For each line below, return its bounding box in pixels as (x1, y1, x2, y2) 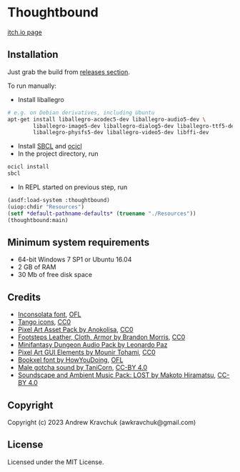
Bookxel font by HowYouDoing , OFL (17, 356, 124, 364)
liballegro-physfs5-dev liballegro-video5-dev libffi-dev (33, 129, 209, 136)
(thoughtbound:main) (7, 216, 69, 224)
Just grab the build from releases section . (7, 67, 131, 76)
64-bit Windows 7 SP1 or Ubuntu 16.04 (17, 255, 132, 264)
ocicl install (7, 164, 50, 171)
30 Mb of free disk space (17, 271, 93, 279)
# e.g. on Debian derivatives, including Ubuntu (7, 109, 155, 116)
